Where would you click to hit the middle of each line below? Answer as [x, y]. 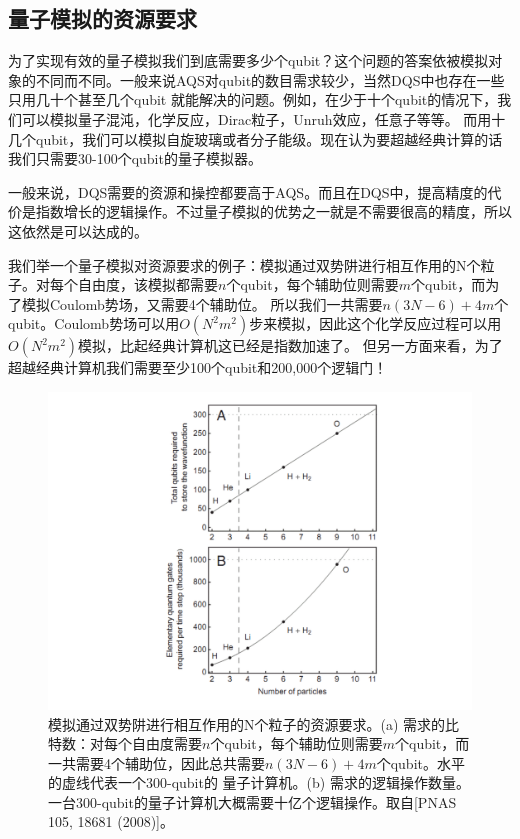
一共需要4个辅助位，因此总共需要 [156, 762]
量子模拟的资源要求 [102, 18]
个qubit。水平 [420, 762]
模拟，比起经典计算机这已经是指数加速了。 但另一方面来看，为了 [290, 345]
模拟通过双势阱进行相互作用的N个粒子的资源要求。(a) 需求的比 [254, 723]
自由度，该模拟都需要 [147, 284]
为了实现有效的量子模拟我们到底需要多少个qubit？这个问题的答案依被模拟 [248, 60]
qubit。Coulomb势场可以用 [94, 323]
